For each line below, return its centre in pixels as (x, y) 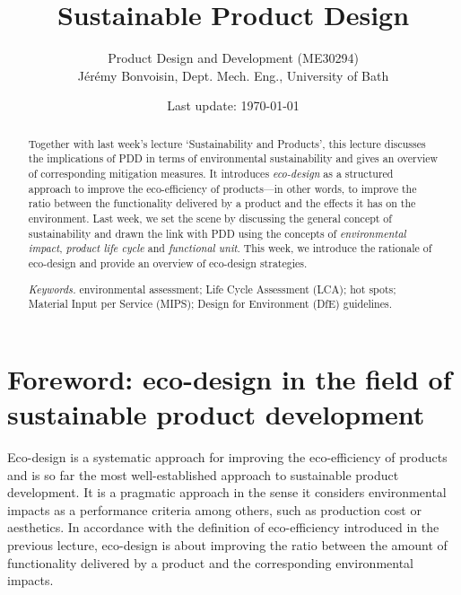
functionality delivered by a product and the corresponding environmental (211, 562)
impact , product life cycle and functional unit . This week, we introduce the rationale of (230, 248)
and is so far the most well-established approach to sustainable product (203, 474)
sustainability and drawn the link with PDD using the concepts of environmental (217, 233)
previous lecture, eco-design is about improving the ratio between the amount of (227, 544)
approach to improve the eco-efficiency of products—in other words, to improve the (222, 188)
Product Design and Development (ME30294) (233, 58)
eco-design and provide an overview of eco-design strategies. (168, 262)
